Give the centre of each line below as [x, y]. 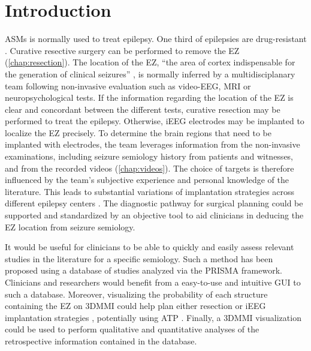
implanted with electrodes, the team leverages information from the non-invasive [153, 144]
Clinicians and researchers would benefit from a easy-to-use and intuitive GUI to [153, 282]
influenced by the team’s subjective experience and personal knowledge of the [147, 180]
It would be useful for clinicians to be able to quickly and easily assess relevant [150, 247]
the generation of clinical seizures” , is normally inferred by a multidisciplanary [150, 73]
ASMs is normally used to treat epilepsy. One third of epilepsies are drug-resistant [156, 39]
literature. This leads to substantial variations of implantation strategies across [150, 191]
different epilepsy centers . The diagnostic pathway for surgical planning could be [154, 203]
